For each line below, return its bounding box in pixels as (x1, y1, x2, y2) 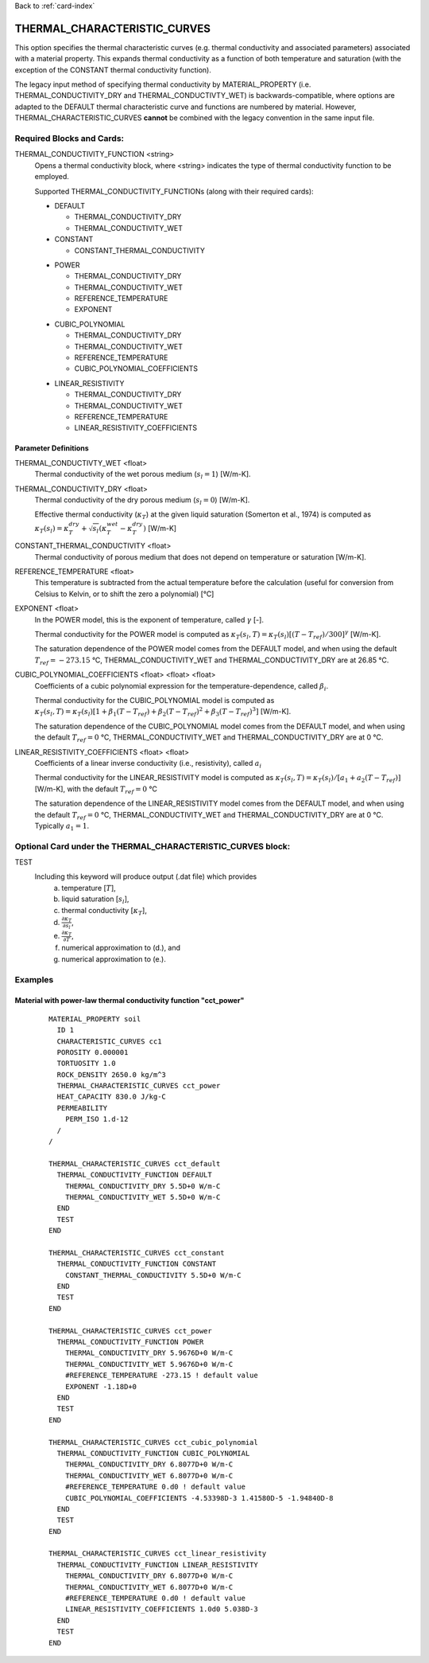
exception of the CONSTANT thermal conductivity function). (14, 64, 212, 75)
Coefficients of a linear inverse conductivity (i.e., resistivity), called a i (34, 758, 262, 770)
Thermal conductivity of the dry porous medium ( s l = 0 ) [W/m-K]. (34, 494, 250, 506)
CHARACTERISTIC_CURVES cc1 (56, 1036, 162, 1046)
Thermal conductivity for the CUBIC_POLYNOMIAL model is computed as (34, 696, 275, 705)
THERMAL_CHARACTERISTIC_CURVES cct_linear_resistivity (48, 1549, 267, 1558)
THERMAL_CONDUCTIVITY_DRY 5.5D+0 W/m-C (64, 1181, 221, 1190)
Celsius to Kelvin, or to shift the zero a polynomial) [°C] (34, 589, 214, 599)
